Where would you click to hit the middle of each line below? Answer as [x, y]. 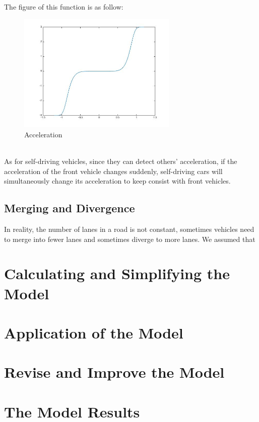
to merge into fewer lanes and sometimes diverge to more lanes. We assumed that [130, 239]
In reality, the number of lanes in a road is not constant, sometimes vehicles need [129, 229]
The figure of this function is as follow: [64, 7]
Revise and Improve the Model [114, 372]
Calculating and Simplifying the [117, 273]
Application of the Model [94, 332]
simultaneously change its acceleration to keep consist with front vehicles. [117, 181]
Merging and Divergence [70, 208]
